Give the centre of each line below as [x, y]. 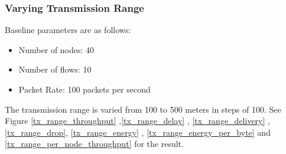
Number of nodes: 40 [56, 49]
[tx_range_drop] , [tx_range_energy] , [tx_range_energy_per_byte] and [138, 132]
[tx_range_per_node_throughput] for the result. [94, 144]
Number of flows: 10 [55, 69]
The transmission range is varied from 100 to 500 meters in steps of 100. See [143, 109]
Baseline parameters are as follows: [68, 30]
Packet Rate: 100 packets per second [84, 89]
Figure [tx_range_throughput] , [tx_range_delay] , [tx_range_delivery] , [137, 121]
